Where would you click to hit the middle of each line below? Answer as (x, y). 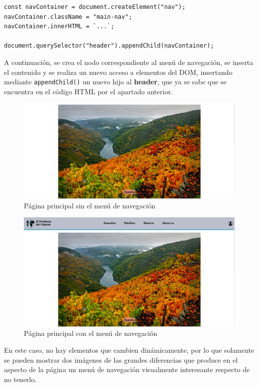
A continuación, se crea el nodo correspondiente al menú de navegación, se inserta (129, 62)
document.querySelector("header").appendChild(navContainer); (109, 46)
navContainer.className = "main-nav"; (68, 17)
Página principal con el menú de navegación (91, 333)
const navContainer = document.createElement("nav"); (95, 7)
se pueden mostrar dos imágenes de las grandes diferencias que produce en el (121, 359)
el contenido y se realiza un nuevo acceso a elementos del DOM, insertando (118, 72)
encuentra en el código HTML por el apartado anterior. (88, 91)
